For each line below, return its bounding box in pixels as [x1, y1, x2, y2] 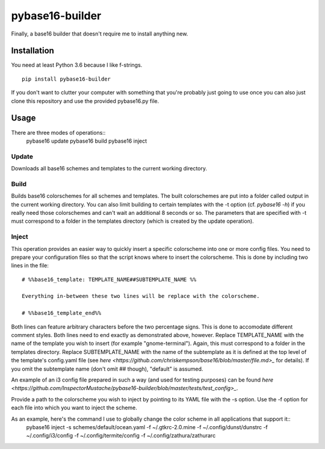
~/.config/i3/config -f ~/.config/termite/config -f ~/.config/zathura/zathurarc [26, 432, 216, 439]
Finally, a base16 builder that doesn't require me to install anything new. [11, 30, 188, 37]
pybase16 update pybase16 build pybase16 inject [26, 137, 147, 144]
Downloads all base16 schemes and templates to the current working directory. [11, 165, 208, 172]
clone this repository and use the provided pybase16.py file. [11, 97, 159, 105]
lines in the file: [11, 262, 49, 269]
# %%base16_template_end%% [22, 310, 102, 317]
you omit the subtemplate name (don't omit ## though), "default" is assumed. [11, 365, 203, 373]
